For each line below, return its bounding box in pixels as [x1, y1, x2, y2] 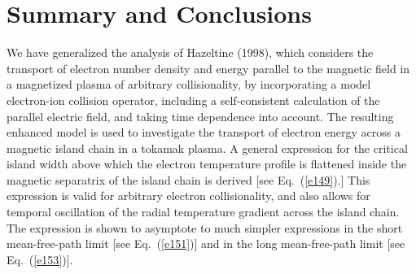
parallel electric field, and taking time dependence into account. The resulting [7, 107, 394, 124]
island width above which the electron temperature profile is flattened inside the [7, 155, 407, 172]
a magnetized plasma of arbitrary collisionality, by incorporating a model [7, 76, 371, 93]
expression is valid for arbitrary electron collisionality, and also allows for [7, 187, 370, 204]
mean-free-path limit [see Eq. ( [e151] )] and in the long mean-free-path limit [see [7, 235, 405, 252]
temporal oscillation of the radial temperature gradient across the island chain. [7, 203, 400, 220]
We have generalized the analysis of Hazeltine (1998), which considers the [7, 44, 374, 61]
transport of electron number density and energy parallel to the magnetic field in [7, 59, 410, 76]
